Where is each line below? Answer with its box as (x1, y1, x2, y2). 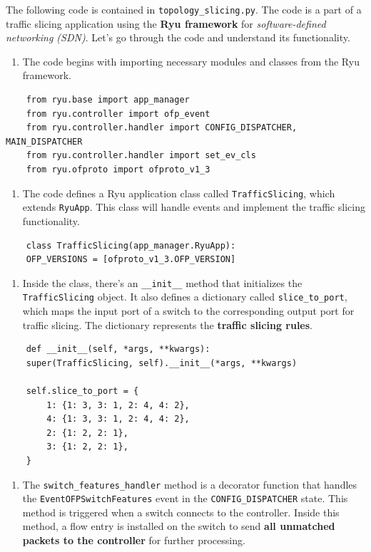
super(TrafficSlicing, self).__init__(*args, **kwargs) (26, 358, 298, 368)
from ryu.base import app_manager (26, 95, 190, 105)
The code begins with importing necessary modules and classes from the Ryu (22, 53, 360, 68)
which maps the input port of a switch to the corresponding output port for (22, 303, 355, 318)
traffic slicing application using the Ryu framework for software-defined (6, 16, 326, 31)
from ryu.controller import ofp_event (26, 108, 210, 119)
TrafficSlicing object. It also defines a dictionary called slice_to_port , (22, 289, 347, 304)
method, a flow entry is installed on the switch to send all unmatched (22, 519, 335, 533)
